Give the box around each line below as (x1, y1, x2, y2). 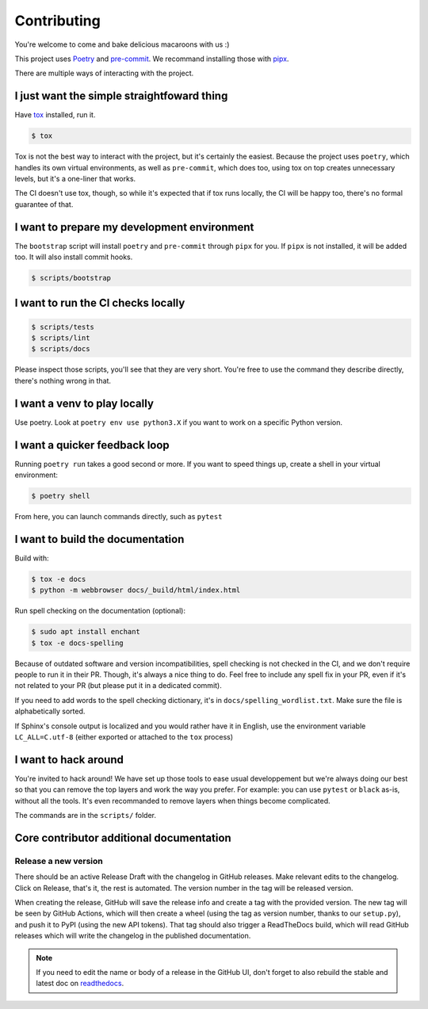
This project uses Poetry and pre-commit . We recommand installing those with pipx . (14, 54, 289, 63)
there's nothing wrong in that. (14, 376, 111, 385)
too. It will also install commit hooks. (14, 252, 133, 262)
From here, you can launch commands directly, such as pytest (14, 511, 223, 521)
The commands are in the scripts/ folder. (14, 811, 157, 820)
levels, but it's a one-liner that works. (14, 174, 136, 183)
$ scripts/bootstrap (31, 273, 111, 283)
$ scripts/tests (31, 322, 95, 331)
